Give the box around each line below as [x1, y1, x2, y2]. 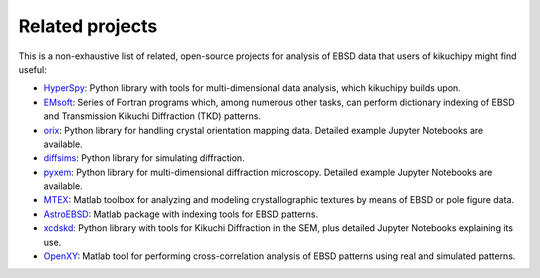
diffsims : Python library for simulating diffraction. [43, 152, 245, 164]
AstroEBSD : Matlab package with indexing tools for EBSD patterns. [43, 208, 319, 220]
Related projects [18, 15, 158, 37]
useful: [18, 63, 47, 75]
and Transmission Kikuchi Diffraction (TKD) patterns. [43, 110, 262, 122]
